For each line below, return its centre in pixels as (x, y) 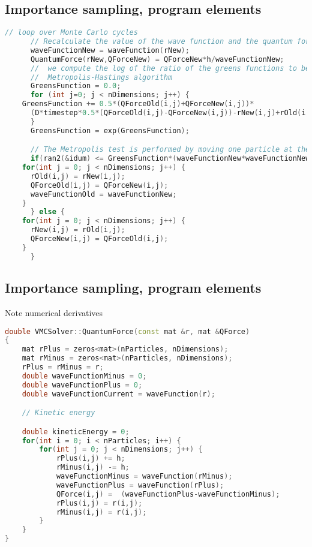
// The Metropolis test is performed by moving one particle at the (170, 150)
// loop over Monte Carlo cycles (71, 33)
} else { (48, 212)
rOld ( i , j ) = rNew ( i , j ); (78, 176)
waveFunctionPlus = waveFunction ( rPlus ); (140, 485)
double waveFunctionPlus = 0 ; (82, 385)
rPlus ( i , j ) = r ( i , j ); (99, 503)
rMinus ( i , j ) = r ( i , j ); (101, 512)
